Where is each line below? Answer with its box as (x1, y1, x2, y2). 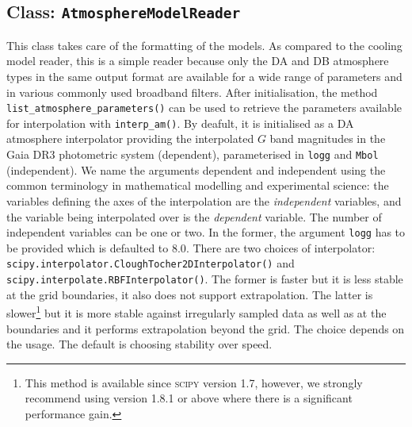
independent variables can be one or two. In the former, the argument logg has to (6, 224, 406, 240)
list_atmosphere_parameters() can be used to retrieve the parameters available (6, 99, 402, 116)
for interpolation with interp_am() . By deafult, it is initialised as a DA (6, 114, 354, 131)
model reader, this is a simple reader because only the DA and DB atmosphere (6, 52, 389, 69)
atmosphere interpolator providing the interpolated (6, 130, 254, 147)
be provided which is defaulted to (6, 239, 169, 256)
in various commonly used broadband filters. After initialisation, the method (6, 83, 378, 100)
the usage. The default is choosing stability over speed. (6, 336, 273, 352)
